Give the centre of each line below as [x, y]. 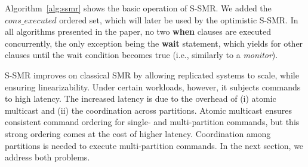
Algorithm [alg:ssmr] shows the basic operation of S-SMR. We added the [138, 8]
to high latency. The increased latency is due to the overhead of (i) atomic [141, 98]
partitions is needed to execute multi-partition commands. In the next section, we [154, 145]
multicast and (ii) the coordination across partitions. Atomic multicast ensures [148, 110]
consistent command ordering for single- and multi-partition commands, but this [152, 122]
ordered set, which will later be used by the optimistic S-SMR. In [179, 19]
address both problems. [47, 157]
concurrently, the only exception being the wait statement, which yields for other [154, 43]
